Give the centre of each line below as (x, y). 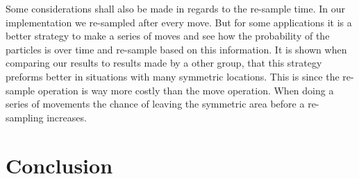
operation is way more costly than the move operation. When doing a (186, 90)
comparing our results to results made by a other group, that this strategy (164, 63)
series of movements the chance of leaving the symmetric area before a (155, 104)
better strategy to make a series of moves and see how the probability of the (168, 36)
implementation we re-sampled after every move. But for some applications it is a (179, 22)
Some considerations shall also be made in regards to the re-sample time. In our (176, 8)
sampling (25, 117)
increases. (67, 117)
